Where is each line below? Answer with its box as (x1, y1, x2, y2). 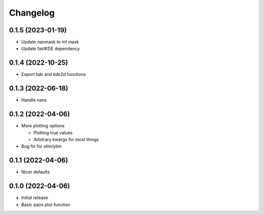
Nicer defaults (21, 169, 50, 175)
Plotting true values (33, 130, 73, 136)
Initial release (21, 195, 48, 201)
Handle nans (21, 97, 47, 103)
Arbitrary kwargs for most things (33, 136, 99, 142)
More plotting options (21, 123, 65, 129)
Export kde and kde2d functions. (21, 72, 88, 77)
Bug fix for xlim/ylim (21, 143, 62, 149)
